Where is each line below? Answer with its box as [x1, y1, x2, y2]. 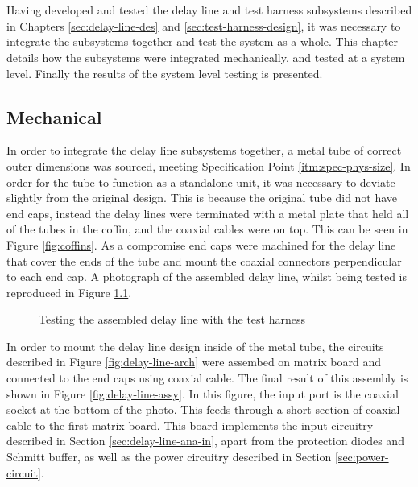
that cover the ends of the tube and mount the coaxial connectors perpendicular [6, 252, 402, 269]
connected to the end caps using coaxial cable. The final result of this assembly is [6, 369, 408, 386]
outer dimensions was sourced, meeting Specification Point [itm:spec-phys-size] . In [6, 157, 411, 174]
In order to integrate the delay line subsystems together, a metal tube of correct [6, 142, 402, 159]
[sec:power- [334, 448, 389, 465]
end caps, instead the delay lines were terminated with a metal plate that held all [6, 204, 409, 221]
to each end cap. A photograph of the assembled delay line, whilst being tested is [6, 268, 408, 285]
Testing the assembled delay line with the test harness [39, 311, 306, 328]
